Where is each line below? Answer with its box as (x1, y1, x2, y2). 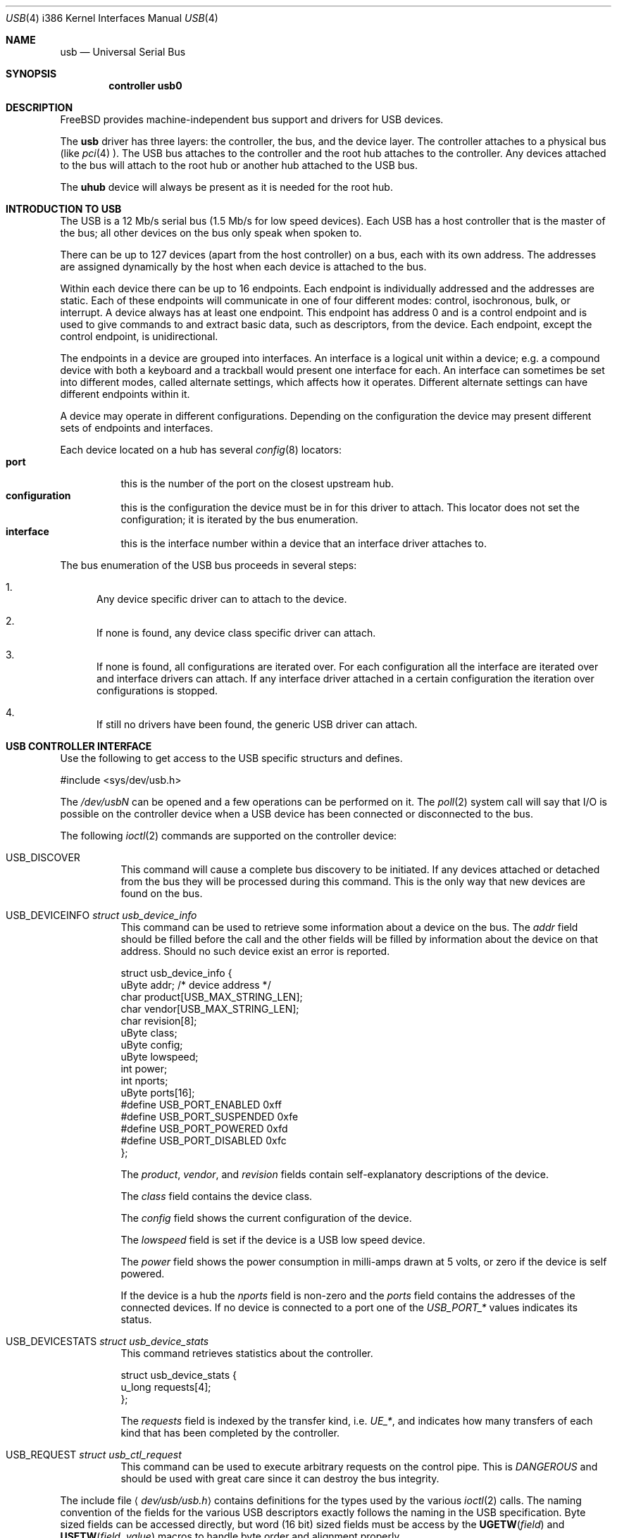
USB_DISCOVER (6, 851, 80, 863)
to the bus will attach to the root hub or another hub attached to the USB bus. (60, 159, 418, 171)
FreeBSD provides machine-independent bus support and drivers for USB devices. (60, 113, 444, 125)
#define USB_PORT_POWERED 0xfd (120, 1123, 288, 1134)
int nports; (120, 1075, 168, 1087)
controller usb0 (108, 80, 182, 92)
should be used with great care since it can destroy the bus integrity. (120, 1473, 440, 1484)
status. (120, 1313, 152, 1325)
